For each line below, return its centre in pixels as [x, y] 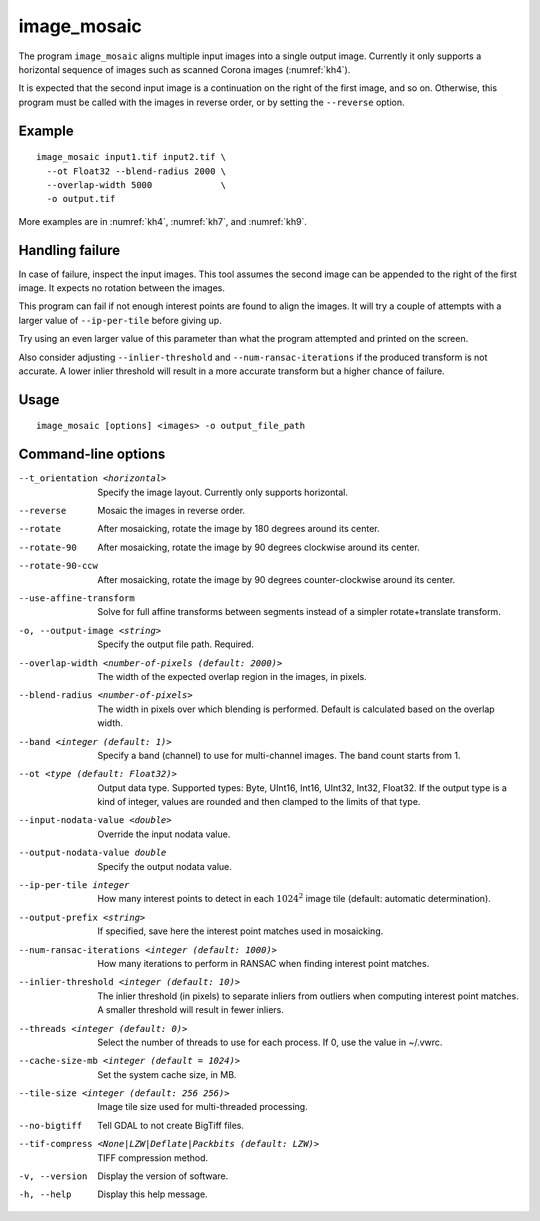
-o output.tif [81, 199]
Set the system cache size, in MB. [167, 1074]
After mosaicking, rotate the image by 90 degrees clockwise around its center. [258, 547]
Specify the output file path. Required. [176, 644]
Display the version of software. [163, 1176]
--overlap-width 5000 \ [136, 184]
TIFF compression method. [153, 1157]
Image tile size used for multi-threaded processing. [203, 1107]
